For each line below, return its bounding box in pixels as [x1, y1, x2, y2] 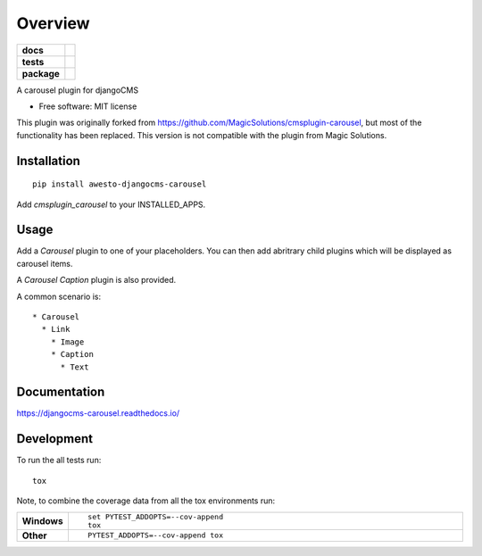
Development [16, 431, 94, 446]
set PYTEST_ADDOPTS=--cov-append [87, 511, 223, 521]
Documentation [16, 385, 105, 400]
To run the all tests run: [16, 455, 102, 466]
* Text [60, 361, 89, 372]
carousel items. [16, 258, 73, 269]
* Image [50, 336, 85, 347]
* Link [41, 324, 71, 335]
